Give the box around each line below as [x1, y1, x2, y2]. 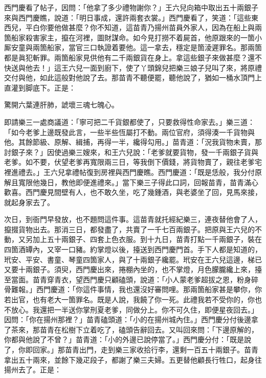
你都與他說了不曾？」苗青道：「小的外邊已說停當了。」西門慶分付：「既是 [4, 334, 244, 345]
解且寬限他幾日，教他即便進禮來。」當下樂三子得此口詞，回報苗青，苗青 [4, 176, 244, 187]
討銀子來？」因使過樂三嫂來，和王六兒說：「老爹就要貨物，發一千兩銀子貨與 [4, 146, 258, 157]
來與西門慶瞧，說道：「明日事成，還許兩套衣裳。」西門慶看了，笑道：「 [4, 12, 237, 23]
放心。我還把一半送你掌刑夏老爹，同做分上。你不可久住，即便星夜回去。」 [11, 304, 258, 315]
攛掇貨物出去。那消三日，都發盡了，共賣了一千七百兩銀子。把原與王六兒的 [4, 224, 255, 234]
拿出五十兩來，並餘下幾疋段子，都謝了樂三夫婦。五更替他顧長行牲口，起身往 [4, 354, 262, 365]
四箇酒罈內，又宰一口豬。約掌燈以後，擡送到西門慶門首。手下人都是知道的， [4, 244, 262, 255]
